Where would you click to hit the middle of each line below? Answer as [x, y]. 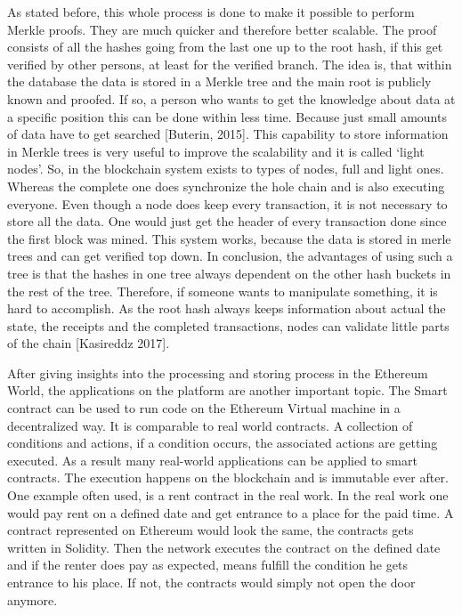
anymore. [32, 599]
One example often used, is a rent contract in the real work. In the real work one [228, 495]
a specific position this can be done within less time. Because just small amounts [227, 116]
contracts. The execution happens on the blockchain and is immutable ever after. [228, 477]
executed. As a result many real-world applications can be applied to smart [212, 460]
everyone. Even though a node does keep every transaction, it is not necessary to [227, 203]
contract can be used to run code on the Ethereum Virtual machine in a [204, 408]
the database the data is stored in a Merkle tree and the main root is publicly [219, 81]
